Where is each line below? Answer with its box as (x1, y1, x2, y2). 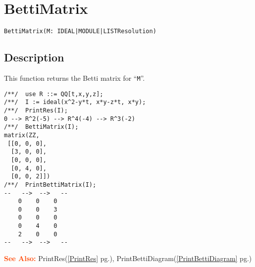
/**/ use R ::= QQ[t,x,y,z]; (4, 90, 103, 98)
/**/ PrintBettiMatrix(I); (4, 181, 97, 188)
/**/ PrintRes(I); (4, 107, 68, 114)
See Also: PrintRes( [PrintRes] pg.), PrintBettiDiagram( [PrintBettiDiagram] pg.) (4, 253, 252, 264)
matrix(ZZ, (4, 131, 40, 139)
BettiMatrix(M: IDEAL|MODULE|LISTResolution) (4, 28, 156, 35)
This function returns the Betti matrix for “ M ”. (4, 72, 145, 83)
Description (4, 50, 64, 65)
